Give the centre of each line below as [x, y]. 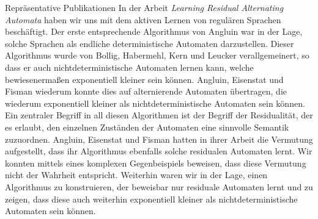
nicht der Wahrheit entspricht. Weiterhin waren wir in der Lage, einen [136, 175]
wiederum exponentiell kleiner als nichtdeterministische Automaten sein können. [155, 103]
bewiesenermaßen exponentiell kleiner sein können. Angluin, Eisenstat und [144, 79]
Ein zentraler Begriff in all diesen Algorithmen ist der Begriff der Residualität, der [159, 115]
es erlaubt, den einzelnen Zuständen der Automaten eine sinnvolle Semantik [147, 127]
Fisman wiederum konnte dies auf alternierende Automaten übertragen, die [146, 91]
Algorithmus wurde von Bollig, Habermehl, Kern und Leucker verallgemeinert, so [157, 55]
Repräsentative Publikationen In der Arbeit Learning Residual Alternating [144, 7]
